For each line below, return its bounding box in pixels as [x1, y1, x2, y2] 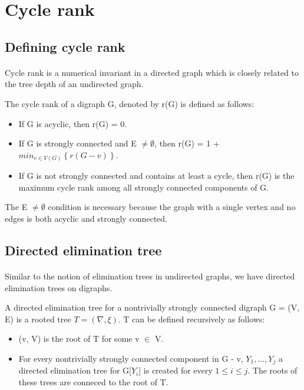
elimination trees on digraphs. [5, 281, 113, 294]
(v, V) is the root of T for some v [18, 332, 140, 345]
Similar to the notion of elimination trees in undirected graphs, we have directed [5, 269, 295, 282]
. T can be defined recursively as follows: [118, 312, 265, 325]
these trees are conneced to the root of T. [18, 376, 168, 388]
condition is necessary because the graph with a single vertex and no [48, 201, 296, 213]
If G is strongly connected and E [18, 137, 137, 149]
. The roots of [247, 364, 298, 376]
